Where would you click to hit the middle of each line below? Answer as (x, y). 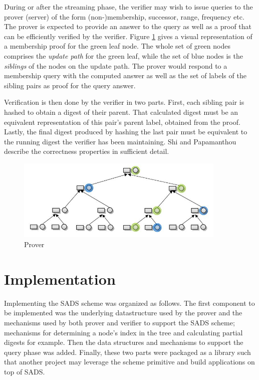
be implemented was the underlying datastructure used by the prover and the (123, 313)
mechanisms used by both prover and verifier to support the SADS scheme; (119, 322)
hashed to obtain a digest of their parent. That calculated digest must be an (121, 112)
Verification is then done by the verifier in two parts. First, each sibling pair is (124, 102)
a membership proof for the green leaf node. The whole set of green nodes (117, 46)
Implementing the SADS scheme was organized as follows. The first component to (129, 303)
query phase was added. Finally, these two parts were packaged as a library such (127, 352)
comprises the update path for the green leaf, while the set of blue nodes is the (123, 55)
